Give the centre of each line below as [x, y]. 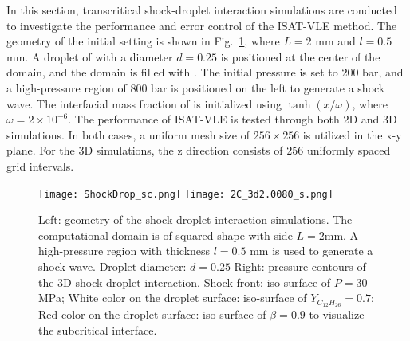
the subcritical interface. [98, 329]
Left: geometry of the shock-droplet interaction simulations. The [195, 219]
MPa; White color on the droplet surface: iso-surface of [173, 298]
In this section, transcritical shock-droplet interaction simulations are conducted [202, 10]
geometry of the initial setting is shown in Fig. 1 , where [143, 41]
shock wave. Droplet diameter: [112, 266]
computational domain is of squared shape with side [166, 235]
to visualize [337, 314]
